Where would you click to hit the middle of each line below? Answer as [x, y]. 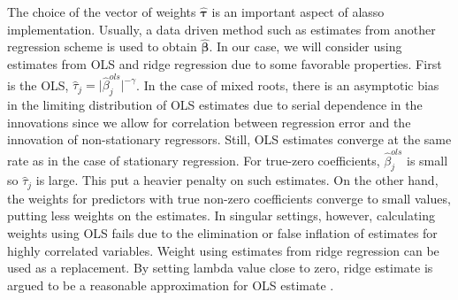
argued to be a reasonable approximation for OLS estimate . [171, 285]
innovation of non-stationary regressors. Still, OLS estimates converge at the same [229, 139]
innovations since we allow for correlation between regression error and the [209, 122]
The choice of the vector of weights [102, 12]
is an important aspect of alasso [298, 12]
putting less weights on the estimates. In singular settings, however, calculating [221, 215]
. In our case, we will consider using [305, 46]
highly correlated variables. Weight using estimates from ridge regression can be [223, 250]
